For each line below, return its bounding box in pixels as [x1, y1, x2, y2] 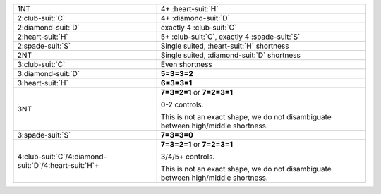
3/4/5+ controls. [160, 152, 215, 162]
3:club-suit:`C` [17, 60, 66, 69]
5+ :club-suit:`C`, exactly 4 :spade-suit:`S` [160, 32, 301, 42]
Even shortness [160, 60, 213, 69]
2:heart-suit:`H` [17, 32, 68, 42]
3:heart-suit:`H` [17, 78, 68, 87]
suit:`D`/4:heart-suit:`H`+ [17, 161, 99, 170]
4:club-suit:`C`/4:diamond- [17, 152, 107, 162]
